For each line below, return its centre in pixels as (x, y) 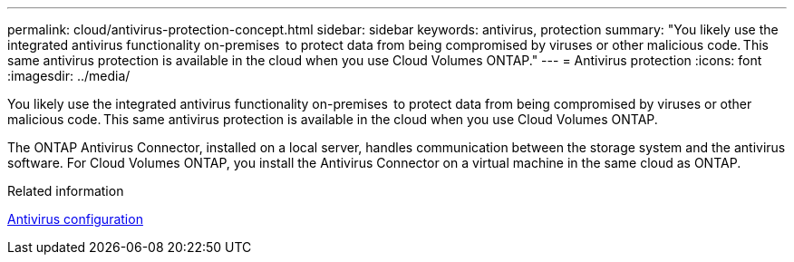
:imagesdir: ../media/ (69, 76)
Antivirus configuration (75, 219)
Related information (66, 191)
